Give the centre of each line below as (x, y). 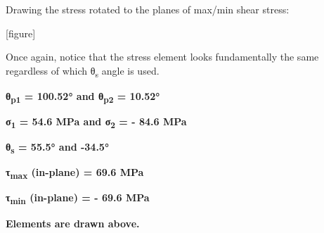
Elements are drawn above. (73, 223)
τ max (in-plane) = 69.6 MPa (75, 173)
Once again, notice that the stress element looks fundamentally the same (162, 57)
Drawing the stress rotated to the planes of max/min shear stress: (148, 9)
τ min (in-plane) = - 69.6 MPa (78, 199)
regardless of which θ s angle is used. (83, 71)
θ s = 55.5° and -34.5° (57, 147)
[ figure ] (21, 33)
